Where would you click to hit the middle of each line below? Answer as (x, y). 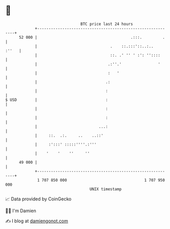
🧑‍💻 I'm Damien (21, 211)
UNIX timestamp (106, 189)
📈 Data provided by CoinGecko (38, 199)
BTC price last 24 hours (107, 24)
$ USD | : (57, 100)
